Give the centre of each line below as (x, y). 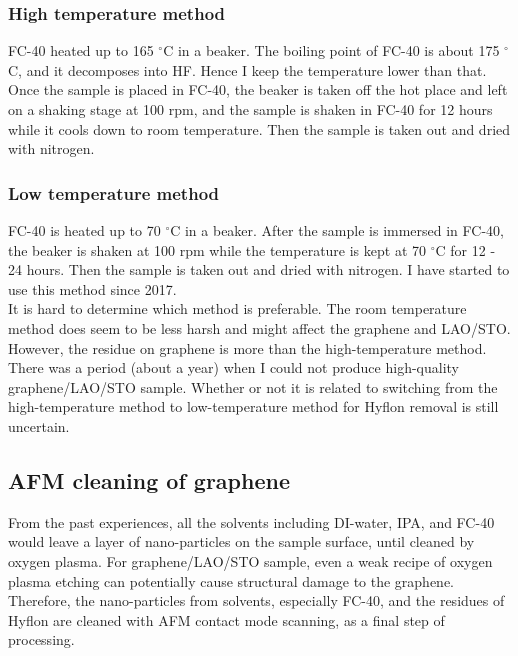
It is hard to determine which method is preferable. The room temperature (237, 308)
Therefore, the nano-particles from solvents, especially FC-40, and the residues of (256, 600)
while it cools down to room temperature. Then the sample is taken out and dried (259, 128)
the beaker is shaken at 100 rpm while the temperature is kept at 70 (217, 249)
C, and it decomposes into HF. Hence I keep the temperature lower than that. (247, 69)
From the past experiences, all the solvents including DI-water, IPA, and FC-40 (251, 521)
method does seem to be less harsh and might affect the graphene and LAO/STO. (259, 327)
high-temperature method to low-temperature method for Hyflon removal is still (253, 406)
